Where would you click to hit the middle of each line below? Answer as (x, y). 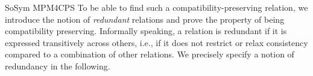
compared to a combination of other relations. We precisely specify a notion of (150, 54)
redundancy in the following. (58, 66)
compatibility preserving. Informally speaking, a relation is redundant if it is (146, 31)
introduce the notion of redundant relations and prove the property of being (145, 19)
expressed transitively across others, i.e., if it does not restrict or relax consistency (156, 42)
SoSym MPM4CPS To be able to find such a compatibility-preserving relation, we (156, 7)
